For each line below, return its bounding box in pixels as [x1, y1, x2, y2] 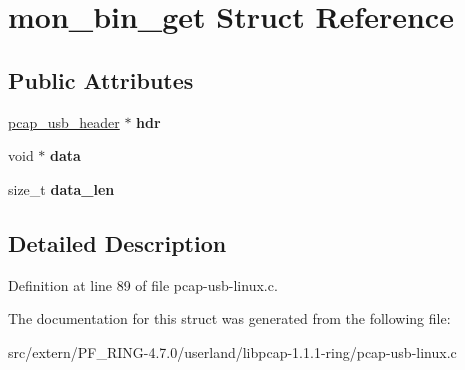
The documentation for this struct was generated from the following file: [8, 308, 451, 329]
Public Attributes [8, 64, 194, 95]
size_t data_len [8, 178, 115, 199]
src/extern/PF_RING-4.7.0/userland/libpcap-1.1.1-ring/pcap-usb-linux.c [8, 341, 457, 362]
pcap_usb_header [8, 111, 120, 132]
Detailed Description [8, 227, 227, 258]
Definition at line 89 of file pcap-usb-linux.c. [8, 274, 278, 295]
